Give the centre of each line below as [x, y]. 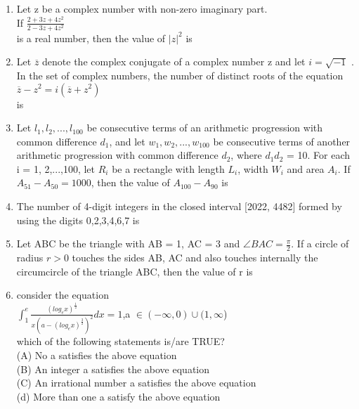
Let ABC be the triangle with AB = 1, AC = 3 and [128, 244]
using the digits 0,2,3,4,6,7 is [78, 220]
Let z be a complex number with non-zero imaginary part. [142, 8]
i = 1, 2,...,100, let [56, 168]
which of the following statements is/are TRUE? [120, 341]
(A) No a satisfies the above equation [97, 355]
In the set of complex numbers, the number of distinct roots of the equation [180, 75]
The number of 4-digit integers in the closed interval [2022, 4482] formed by [179, 206]
